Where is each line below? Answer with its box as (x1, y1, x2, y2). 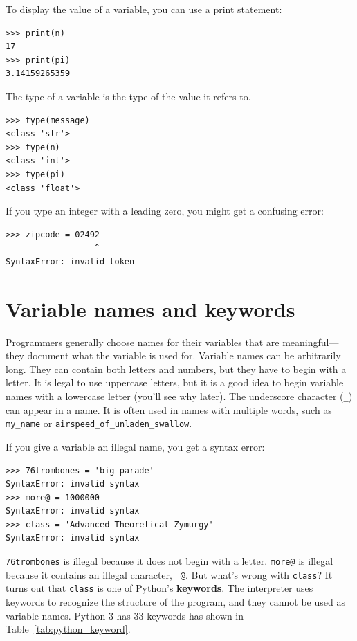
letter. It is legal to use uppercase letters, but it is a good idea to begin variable (6, 375, 344, 390)
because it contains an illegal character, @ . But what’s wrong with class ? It (6, 567, 333, 581)
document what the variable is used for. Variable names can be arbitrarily (27, 348, 341, 363)
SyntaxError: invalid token (6, 256, 135, 267)
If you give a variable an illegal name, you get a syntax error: (6, 439, 265, 453)
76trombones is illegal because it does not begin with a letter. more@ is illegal (6, 554, 333, 568)
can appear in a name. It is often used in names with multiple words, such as (6, 402, 332, 417)
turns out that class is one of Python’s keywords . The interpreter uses (6, 581, 313, 595)
